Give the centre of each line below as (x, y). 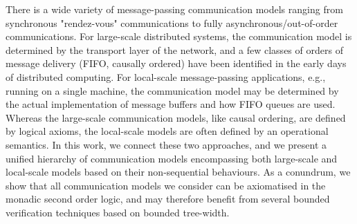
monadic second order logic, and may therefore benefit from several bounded (168, 199)
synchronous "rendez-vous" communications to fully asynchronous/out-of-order (172, 22)
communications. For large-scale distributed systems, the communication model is (179, 36)
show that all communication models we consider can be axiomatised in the (166, 185)
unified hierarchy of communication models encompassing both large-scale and (172, 158)
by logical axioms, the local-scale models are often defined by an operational (167, 131)
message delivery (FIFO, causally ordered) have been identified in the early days (176, 63)
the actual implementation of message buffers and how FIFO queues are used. (171, 104)
